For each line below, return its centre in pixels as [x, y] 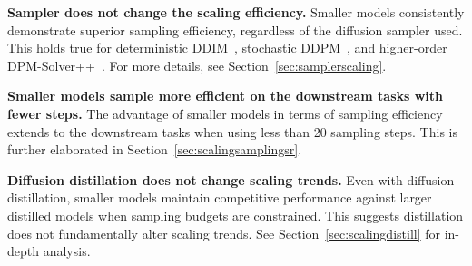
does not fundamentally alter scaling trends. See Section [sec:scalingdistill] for [224, 233]
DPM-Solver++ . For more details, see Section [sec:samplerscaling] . [197, 65]
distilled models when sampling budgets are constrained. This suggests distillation [236, 215]
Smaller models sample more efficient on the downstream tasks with [226, 96]
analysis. [67, 251]
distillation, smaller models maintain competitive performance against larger [220, 197]
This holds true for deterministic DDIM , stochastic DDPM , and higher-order [227, 48]
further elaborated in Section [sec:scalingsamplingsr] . [155, 149]
